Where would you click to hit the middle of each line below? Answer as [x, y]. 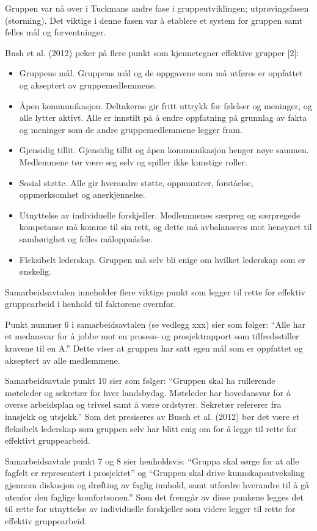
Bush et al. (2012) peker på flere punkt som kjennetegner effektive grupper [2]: [152, 52]
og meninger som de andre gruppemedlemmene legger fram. [131, 129]
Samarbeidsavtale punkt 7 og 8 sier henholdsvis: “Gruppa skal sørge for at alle [152, 461]
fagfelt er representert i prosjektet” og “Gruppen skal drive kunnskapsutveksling [155, 473]
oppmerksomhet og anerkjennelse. [82, 194]
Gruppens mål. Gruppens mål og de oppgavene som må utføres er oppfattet [161, 73]
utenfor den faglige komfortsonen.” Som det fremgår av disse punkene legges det [154, 497]
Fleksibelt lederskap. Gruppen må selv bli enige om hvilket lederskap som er [162, 259]
